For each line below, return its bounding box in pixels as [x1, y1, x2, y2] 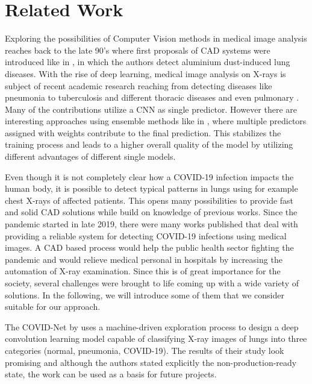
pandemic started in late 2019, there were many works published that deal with [5, 218, 298, 230]
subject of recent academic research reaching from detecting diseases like [5, 79, 272, 92]
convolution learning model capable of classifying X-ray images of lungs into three [5, 332, 307, 345]
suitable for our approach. [5, 300, 101, 313]
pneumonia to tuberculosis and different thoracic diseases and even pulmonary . [5, 91, 299, 104]
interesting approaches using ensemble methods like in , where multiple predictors [5, 115, 307, 127]
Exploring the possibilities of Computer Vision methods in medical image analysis [5, 32, 307, 45]
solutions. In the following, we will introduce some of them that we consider [5, 288, 284, 301]
